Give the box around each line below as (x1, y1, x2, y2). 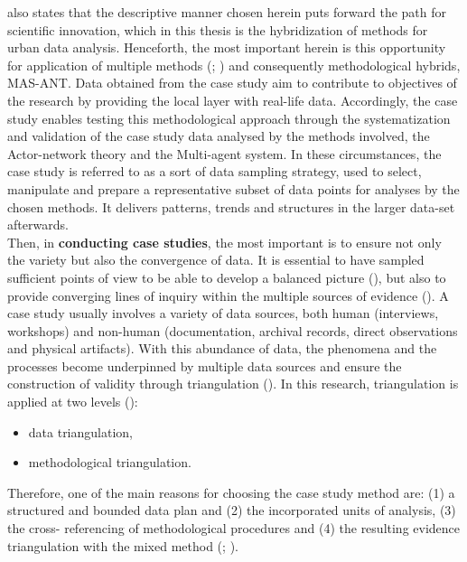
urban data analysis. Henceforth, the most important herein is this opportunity (7, 38, 446, 57)
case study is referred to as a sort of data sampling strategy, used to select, (7, 162, 422, 181)
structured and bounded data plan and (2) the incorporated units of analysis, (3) (7, 501, 456, 520)
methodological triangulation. (28, 453, 191, 472)
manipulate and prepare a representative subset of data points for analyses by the (7, 179, 460, 198)
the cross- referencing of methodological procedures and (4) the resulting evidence (7, 519, 461, 538)
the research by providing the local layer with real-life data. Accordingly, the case (7, 90, 458, 109)
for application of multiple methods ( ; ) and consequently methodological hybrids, (7, 55, 461, 74)
